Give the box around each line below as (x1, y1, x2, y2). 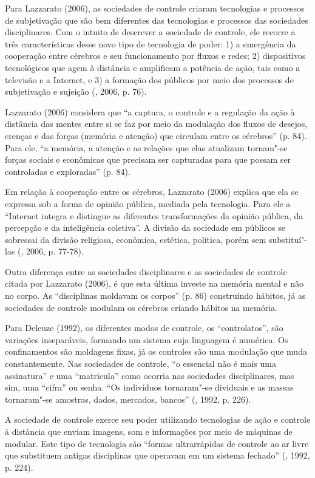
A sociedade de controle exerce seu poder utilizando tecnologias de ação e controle (5, 413, 311, 426)
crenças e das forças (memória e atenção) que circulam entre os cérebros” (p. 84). (5, 129, 307, 142)
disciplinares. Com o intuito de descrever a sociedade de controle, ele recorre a (5, 26, 296, 38)
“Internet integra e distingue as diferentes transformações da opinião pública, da (5, 209, 303, 222)
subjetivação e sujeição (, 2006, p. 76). (5, 85, 147, 98)
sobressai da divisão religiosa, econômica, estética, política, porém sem (5, 233, 266, 245)
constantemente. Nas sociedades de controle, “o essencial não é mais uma (5, 357, 276, 370)
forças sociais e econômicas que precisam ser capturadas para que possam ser (5, 153, 291, 166)
